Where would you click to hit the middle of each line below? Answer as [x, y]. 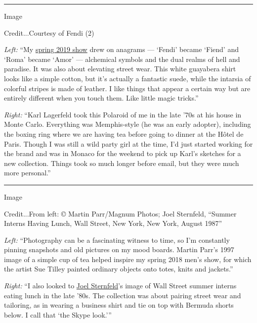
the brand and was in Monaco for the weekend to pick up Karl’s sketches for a [123, 153]
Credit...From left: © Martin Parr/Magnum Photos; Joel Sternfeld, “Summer [120, 213]
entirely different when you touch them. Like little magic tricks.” [101, 98]
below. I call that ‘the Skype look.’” [58, 314]
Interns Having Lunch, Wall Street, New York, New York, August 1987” [113, 223]
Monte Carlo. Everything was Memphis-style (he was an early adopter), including [128, 124]
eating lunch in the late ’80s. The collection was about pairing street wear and [123, 295]
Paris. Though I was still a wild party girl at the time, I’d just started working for [128, 143]
